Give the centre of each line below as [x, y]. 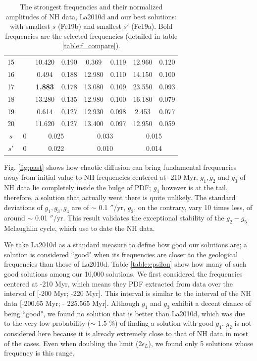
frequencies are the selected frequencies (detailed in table [91, 36]
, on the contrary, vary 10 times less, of [193, 207]
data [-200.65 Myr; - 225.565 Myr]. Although [72, 303]
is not [243, 323]
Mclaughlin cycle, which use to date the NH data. [79, 228]
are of [80, 207]
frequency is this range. [39, 353]
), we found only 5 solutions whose [201, 343]
